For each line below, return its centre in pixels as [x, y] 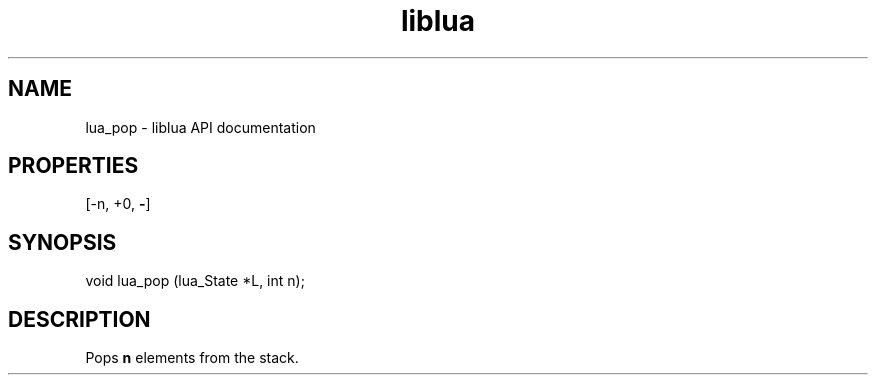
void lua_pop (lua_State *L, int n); [195, 281]
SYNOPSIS [62, 242]
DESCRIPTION [79, 319]
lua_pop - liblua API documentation [200, 127]
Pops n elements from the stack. [192, 358]
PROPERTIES [73, 166]
